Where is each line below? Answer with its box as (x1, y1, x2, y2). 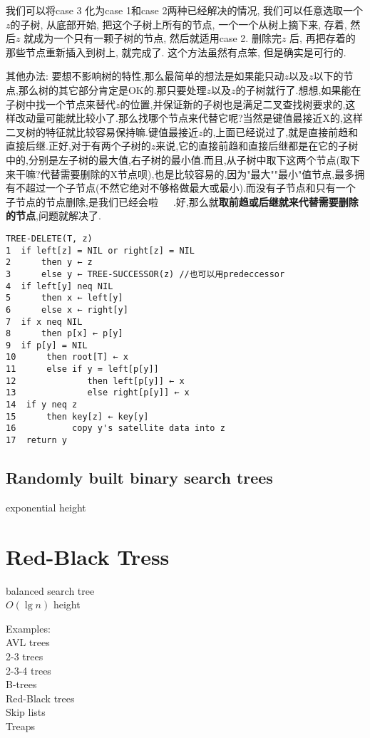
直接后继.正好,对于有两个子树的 (6, 138, 151, 153)
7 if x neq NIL (6, 316, 83, 327)
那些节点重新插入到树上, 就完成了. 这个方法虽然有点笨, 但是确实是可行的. (6, 44, 346, 59)
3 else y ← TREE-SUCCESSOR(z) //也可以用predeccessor (6, 269, 285, 279)
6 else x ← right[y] (6, 304, 128, 315)
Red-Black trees (6, 690, 75, 705)
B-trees (6, 677, 37, 692)
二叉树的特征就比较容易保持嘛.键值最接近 (6, 124, 198, 139)
